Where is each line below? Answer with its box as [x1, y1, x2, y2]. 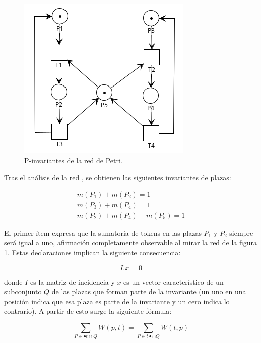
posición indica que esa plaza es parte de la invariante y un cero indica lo [4, 296, 230, 306]
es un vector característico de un [123, 276, 224, 287]
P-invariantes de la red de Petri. [24, 155, 123, 165]
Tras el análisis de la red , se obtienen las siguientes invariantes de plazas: [4, 172, 231, 183]
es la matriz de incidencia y [30, 276, 115, 287]
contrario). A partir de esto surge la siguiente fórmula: [4, 306, 172, 316]
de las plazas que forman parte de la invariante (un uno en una [51, 286, 246, 297]
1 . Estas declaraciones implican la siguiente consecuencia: [4, 247, 181, 258]
